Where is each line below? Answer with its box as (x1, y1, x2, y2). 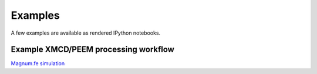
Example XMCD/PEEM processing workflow (11, 45, 174, 55)
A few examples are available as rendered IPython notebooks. (11, 29, 161, 36)
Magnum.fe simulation (11, 60, 65, 67)
